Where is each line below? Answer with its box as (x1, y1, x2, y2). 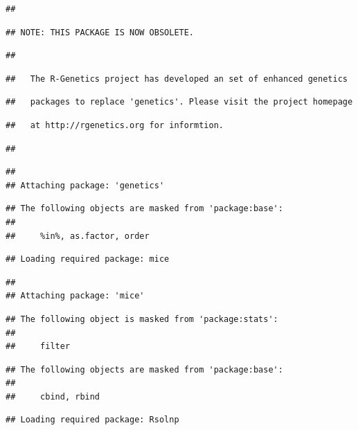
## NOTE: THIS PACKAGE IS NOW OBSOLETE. (6, 27, 195, 37)
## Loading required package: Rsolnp (6, 415, 179, 425)
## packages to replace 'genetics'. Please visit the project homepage (6, 97, 353, 107)
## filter (6, 341, 71, 352)
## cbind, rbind (6, 391, 100, 402)
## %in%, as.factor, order (6, 231, 150, 241)
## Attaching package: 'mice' (6, 291, 145, 301)
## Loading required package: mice (6, 254, 170, 265)
